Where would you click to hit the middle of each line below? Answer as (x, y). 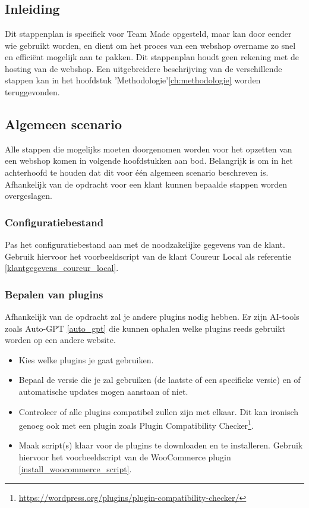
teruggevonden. (32, 91)
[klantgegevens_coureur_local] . (62, 268)
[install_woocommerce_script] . (75, 468)
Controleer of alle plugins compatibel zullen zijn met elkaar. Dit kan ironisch (159, 411)
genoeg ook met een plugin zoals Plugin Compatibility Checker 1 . (136, 424)
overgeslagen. (29, 196)
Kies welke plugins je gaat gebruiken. (86, 359)
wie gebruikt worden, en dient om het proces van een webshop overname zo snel (150, 45)
